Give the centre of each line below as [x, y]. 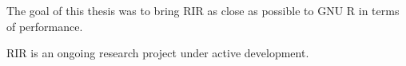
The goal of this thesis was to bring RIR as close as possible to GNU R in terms [203, 10]
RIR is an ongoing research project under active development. [158, 53]
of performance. [45, 26]
